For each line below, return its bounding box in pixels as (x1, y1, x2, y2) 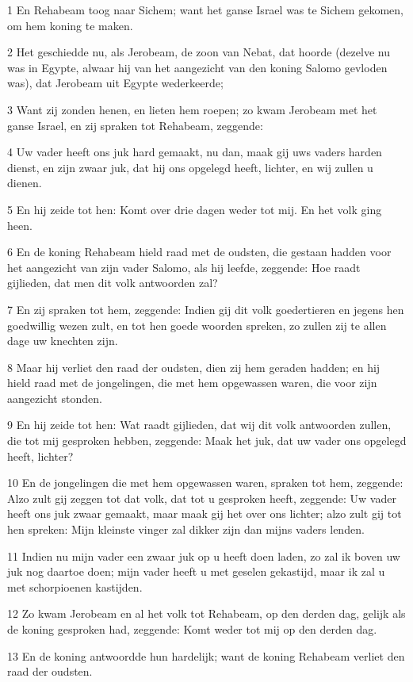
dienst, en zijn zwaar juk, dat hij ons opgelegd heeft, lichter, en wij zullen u (7, 159, 373, 175)
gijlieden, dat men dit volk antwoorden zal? (7, 274, 218, 291)
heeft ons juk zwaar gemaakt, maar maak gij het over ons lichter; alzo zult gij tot (7, 505, 402, 522)
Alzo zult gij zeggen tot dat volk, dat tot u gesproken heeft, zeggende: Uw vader (7, 489, 396, 506)
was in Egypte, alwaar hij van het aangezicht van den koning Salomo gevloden (7, 59, 388, 75)
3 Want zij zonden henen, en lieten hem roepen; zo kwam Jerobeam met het (7, 101, 377, 117)
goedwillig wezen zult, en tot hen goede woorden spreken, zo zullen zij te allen (7, 316, 387, 333)
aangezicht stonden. (7, 389, 102, 406)
